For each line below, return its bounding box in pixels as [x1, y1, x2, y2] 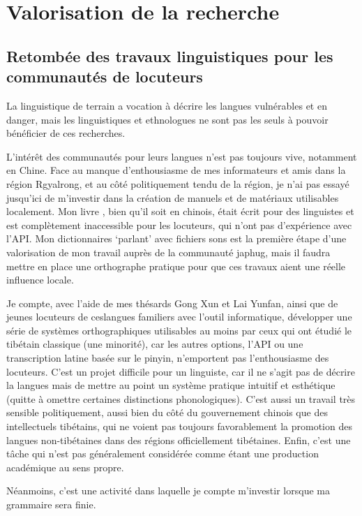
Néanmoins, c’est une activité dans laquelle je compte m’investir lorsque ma [6, 483, 330, 498]
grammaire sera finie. [6, 497, 96, 511]
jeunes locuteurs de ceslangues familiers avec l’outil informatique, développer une [6, 309, 352, 324]
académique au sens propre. [6, 459, 124, 474]
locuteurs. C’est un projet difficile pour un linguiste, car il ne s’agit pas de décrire [6, 364, 355, 378]
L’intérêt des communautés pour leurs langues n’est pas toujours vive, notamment [6, 149, 357, 163]
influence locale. [6, 272, 74, 287]
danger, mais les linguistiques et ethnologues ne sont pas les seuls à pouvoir [6, 112, 329, 126]
